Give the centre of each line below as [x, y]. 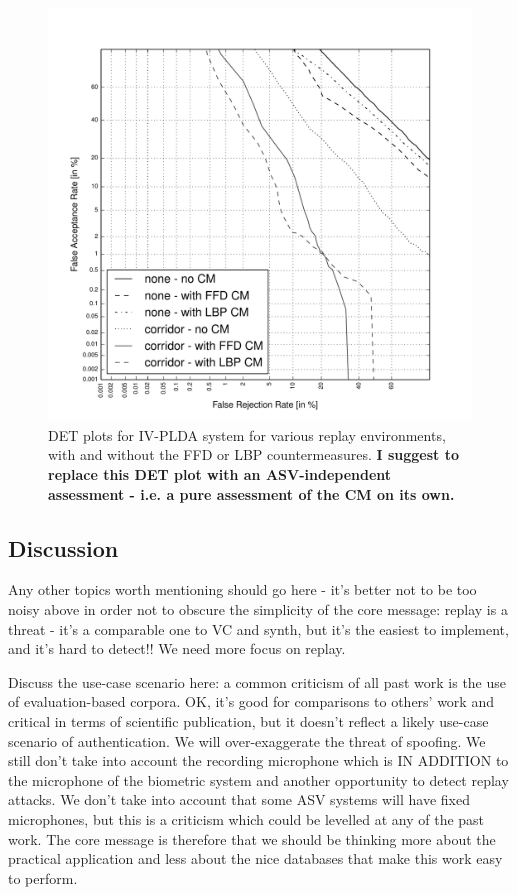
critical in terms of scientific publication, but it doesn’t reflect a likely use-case [248, 720]
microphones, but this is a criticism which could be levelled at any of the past [246, 818]
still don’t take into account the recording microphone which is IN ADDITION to [258, 760]
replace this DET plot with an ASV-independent [220, 474]
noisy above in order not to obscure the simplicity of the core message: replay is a [258, 609]
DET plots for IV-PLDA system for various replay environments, [247, 434]
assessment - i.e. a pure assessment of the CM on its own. [251, 493]
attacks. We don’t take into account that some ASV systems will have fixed [239, 799]
